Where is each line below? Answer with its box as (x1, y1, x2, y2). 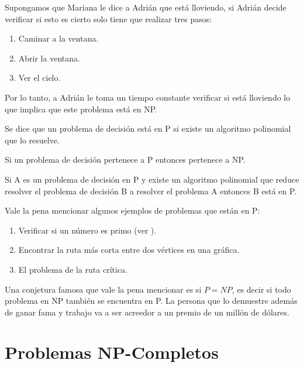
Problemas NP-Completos (5, 340, 219, 364)
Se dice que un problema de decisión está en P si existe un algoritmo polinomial (5, 122, 291, 135)
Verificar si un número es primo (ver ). (18, 224, 157, 236)
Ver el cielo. (18, 71, 61, 84)
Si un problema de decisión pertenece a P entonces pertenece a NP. (5, 153, 246, 166)
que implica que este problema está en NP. (5, 102, 157, 115)
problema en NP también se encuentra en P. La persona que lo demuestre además (5, 294, 298, 307)
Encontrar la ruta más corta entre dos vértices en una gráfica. (18, 243, 240, 256)
